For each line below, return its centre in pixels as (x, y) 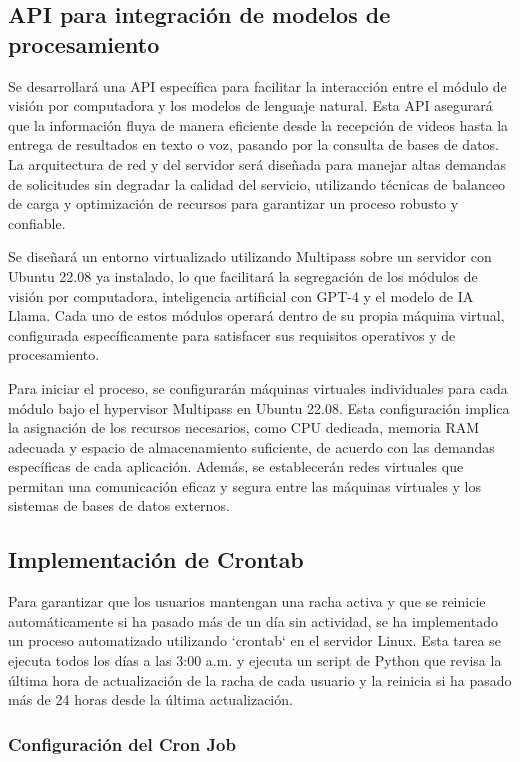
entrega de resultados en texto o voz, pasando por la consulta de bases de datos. (254, 144)
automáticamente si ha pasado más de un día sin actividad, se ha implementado (253, 620)
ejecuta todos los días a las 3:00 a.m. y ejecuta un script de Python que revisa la (255, 660)
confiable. (37, 222)
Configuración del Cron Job (122, 743)
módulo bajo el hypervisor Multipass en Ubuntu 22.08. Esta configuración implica (259, 407)
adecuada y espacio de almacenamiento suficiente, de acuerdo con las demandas (251, 446)
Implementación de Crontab (156, 559)
